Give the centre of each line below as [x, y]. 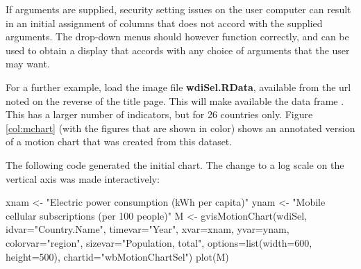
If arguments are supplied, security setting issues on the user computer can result [178, 9]
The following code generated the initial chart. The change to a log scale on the [175, 164]
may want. [28, 64]
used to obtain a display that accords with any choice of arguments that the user [178, 50]
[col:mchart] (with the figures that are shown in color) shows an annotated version [180, 128]
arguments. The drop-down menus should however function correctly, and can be [177, 36]
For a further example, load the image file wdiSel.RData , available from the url [178, 87]
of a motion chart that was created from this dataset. [119, 141]
